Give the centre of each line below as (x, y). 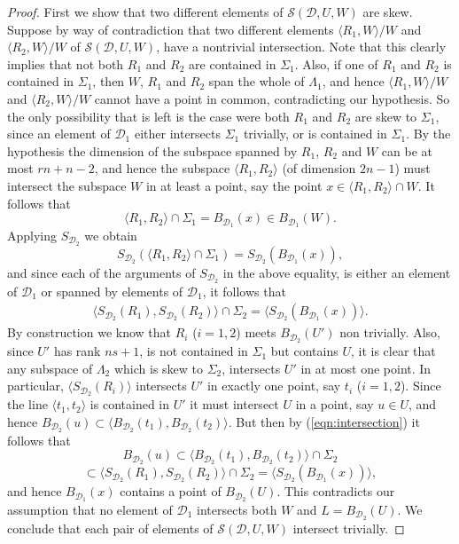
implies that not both (66, 63)
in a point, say (335, 404)
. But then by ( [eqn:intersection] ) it (324, 421)
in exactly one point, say (274, 386)
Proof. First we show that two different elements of (145, 12)
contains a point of (171, 491)
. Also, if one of (336, 63)
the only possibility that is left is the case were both (148, 116)
